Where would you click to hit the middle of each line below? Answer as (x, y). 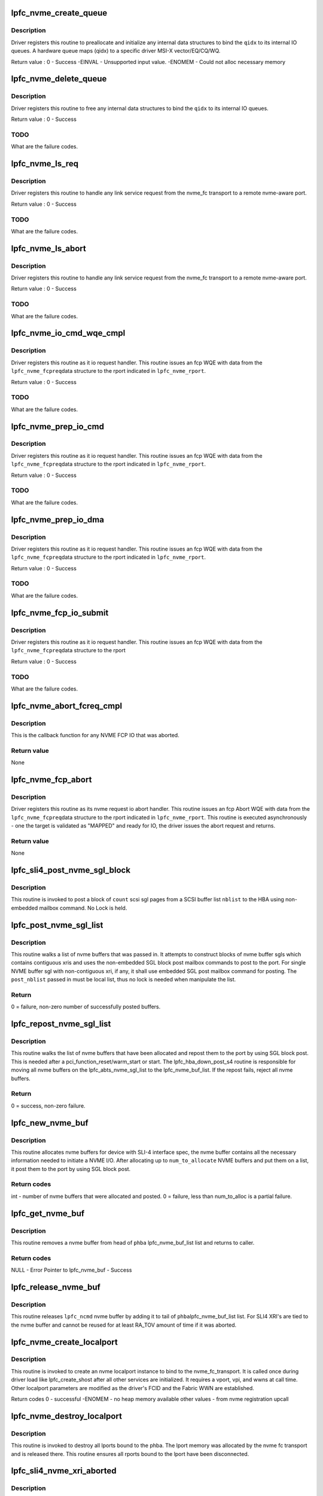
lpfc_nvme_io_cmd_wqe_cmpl (68, 333)
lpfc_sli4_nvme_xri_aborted (64, 1471)
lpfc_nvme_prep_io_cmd (58, 426)
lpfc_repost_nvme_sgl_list (61, 1024)
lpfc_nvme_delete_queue (59, 79)
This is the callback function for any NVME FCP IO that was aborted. (95, 735)
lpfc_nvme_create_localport (64, 1342)
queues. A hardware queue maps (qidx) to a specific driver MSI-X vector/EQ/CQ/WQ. (116, 51)
